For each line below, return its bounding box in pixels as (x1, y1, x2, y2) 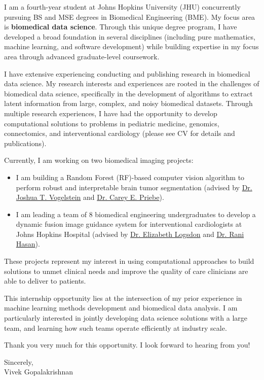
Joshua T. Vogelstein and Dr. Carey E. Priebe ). (16, 192, 164, 202)
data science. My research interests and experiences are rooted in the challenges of (4, 78, 259, 89)
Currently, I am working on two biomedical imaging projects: (4, 155, 194, 165)
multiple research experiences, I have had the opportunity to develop (4, 108, 217, 118)
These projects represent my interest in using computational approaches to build (4, 256, 254, 266)
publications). (4, 137, 47, 148)
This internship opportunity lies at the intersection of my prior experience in (4, 292, 242, 303)
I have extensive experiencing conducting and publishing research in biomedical (4, 68, 250, 79)
